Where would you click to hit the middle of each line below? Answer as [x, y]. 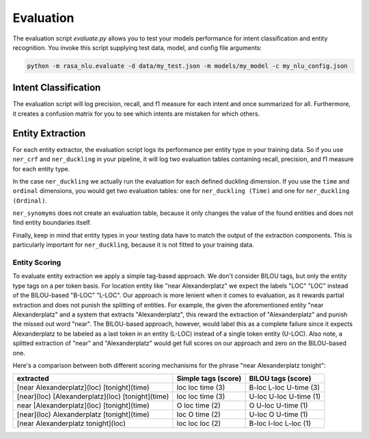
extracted [33, 379]
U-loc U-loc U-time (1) [285, 397]
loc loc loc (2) [199, 423]
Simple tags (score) [209, 379]
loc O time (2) [199, 414]
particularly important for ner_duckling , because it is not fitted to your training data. [133, 245]
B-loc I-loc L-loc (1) [280, 423]
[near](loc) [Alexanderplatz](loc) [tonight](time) [93, 397]
